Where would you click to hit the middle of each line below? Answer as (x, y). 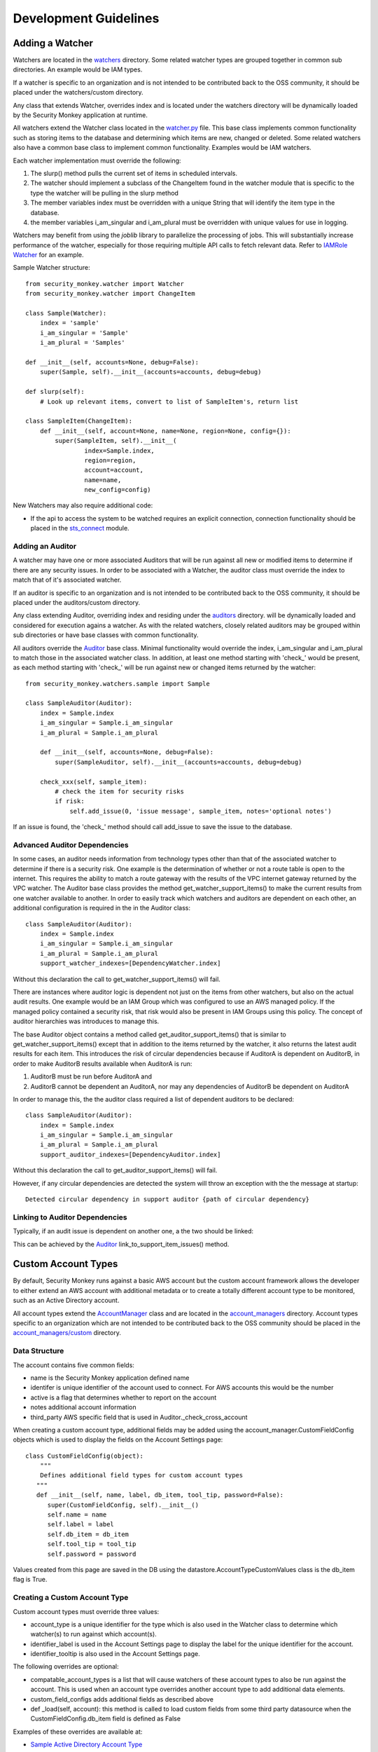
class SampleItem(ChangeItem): (79, 421)
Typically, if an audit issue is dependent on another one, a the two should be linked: (133, 1231)
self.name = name (77, 1515)
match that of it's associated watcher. (67, 580)
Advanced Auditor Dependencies (71, 844)
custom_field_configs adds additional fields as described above (122, 1699)
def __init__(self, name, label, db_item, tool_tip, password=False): (160, 1495)
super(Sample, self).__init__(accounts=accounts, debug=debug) (150, 372)
